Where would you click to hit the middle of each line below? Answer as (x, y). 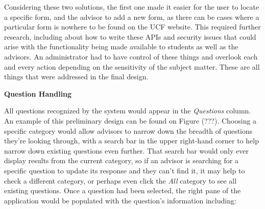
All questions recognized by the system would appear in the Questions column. (128, 111)
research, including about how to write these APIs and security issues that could (130, 36)
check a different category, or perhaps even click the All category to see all (121, 180)
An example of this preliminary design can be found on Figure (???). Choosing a (130, 120)
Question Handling (38, 93)
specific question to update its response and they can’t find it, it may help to (125, 170)
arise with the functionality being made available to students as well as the (121, 47)
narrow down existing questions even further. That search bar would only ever (126, 150)
